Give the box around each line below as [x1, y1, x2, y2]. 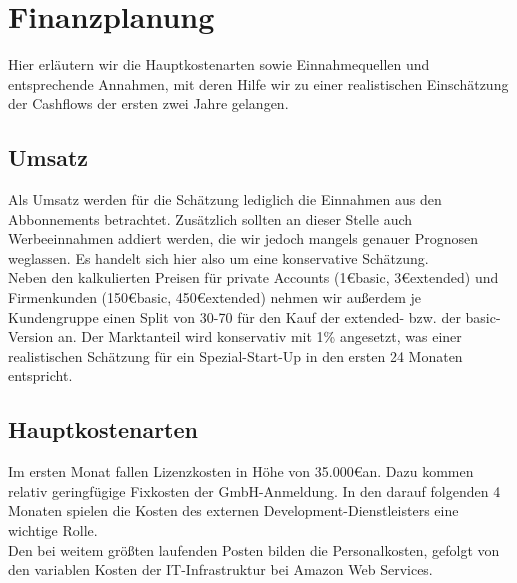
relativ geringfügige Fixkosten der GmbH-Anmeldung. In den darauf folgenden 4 [8, 480, 501, 501]
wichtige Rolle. [8, 520, 98, 541]
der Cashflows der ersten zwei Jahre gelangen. [8, 93, 289, 114]
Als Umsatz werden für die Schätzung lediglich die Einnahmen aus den [8, 189, 442, 210]
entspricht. [8, 365, 73, 386]
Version [8, 326, 54, 347]
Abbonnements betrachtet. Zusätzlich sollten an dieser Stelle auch [8, 208, 413, 229]
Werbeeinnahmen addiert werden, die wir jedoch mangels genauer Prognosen [8, 228, 478, 249]
